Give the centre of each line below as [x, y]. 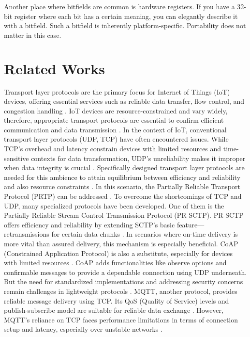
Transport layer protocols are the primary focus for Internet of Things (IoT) [117, 91]
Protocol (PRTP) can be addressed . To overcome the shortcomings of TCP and [123, 196]
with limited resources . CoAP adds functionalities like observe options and [115, 263]
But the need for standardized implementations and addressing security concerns [124, 281]
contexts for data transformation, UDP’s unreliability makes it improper [138, 158]
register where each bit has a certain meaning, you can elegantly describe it [126, 16]
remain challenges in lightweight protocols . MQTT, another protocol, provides [121, 291]
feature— [191, 224]
